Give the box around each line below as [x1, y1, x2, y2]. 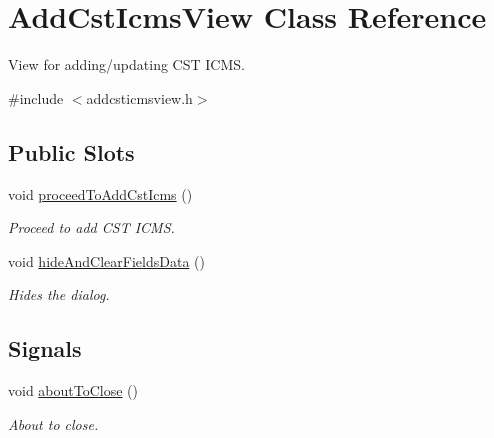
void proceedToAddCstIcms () [8, 183, 193, 204]
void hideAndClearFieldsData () [8, 250, 205, 271]
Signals [8, 333, 82, 364]
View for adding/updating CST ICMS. [8, 54, 245, 75]
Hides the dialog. [8, 284, 110, 305]
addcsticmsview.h [86, 87, 193, 108]
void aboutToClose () [8, 380, 138, 401]
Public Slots [8, 136, 135, 167]
